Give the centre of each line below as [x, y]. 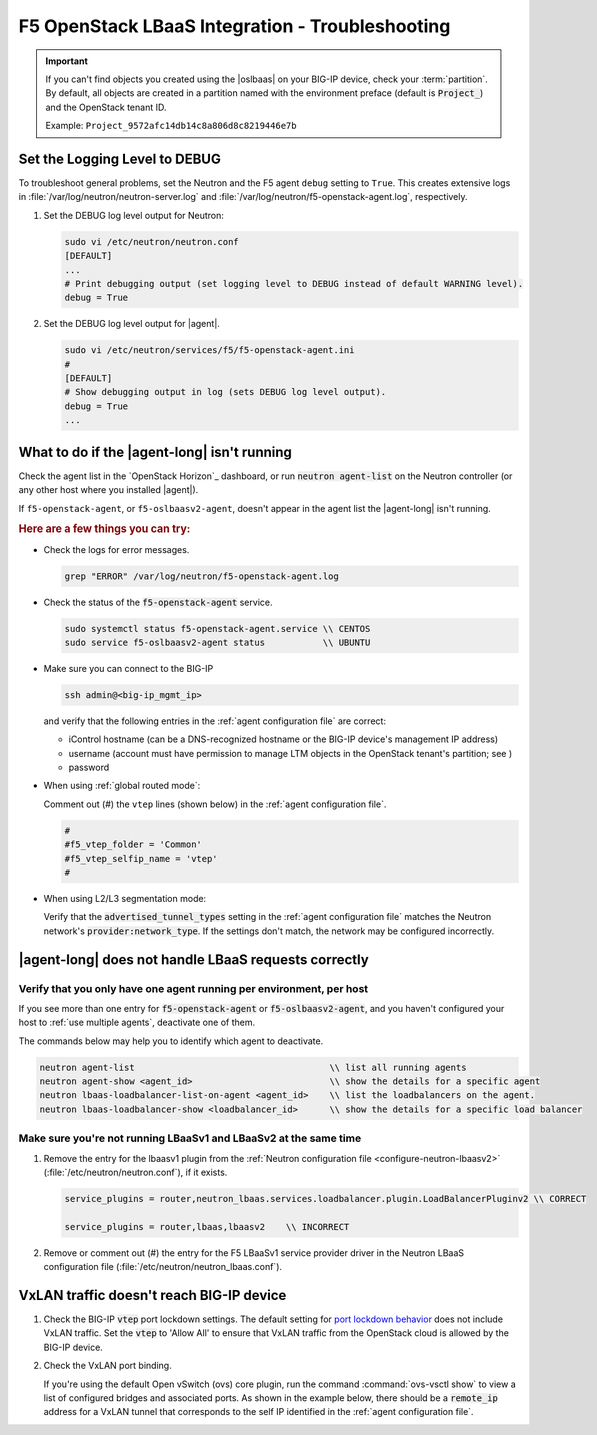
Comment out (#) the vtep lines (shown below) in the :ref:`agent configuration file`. [215, 804]
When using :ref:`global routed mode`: [122, 786]
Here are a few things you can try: [104, 529]
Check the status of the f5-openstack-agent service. [158, 602]
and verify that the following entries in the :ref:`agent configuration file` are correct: [215, 721]
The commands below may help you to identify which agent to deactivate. [171, 1041]
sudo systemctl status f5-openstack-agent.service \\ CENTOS [217, 628]
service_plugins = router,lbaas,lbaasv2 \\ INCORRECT [207, 1226]
